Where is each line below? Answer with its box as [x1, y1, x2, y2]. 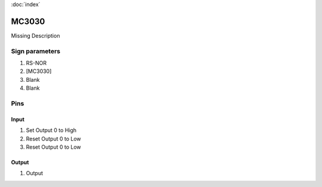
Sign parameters [11, 47, 61, 55]
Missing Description [11, 32, 60, 39]
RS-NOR [26, 60, 47, 67]
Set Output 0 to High [26, 127, 77, 134]
